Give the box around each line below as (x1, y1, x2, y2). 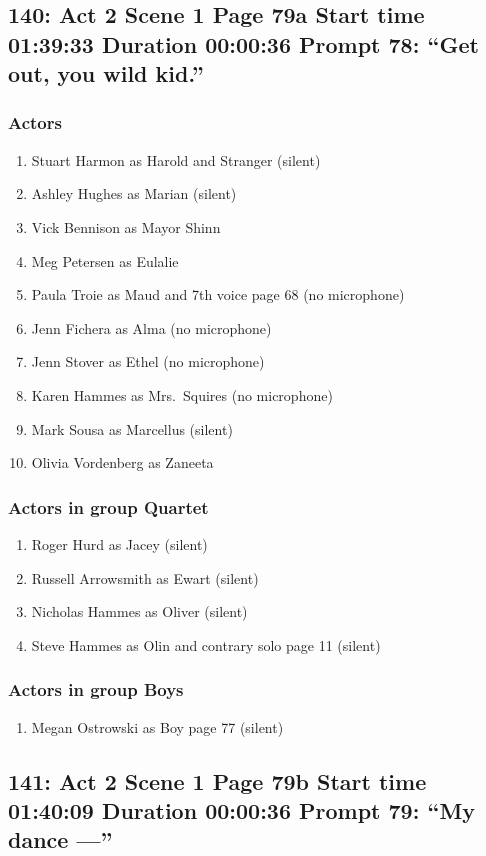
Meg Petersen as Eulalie (31, 250, 179, 271)
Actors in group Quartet (8, 494, 209, 519)
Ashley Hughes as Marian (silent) (31, 183, 237, 204)
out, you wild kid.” (8, 58, 204, 89)
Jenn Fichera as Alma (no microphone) (31, 317, 272, 338)
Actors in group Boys (8, 677, 184, 702)
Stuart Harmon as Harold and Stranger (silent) (31, 149, 321, 170)
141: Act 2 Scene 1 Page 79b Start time (8, 765, 427, 796)
